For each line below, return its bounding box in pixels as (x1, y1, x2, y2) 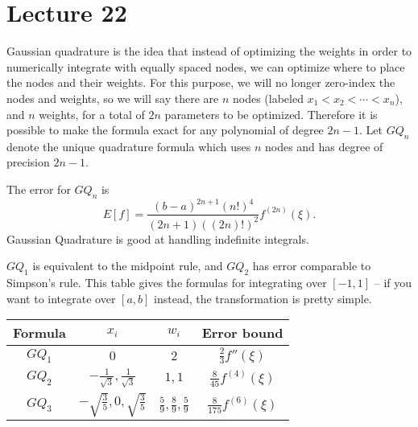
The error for (6, 181, 71, 198)
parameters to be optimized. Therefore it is (164, 105, 378, 122)
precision (6, 154, 50, 170)
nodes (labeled (232, 89, 304, 106)
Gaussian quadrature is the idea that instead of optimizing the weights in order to (6, 43, 412, 60)
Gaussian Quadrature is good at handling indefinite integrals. (6, 230, 309, 247)
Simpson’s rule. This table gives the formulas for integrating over (6, 274, 327, 291)
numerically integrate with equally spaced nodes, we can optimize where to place (6, 58, 405, 75)
